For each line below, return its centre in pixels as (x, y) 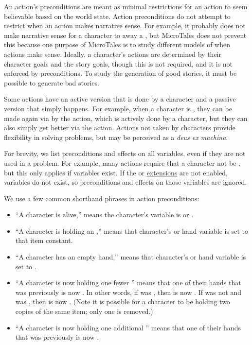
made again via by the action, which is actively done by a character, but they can (126, 118)
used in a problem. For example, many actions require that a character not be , (122, 163)
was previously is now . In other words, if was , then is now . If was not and (128, 292)
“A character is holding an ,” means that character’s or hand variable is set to (132, 231)
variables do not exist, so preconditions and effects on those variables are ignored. (126, 182)
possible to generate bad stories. (52, 82)
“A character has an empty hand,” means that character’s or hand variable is (131, 257)
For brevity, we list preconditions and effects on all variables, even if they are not (125, 153)
